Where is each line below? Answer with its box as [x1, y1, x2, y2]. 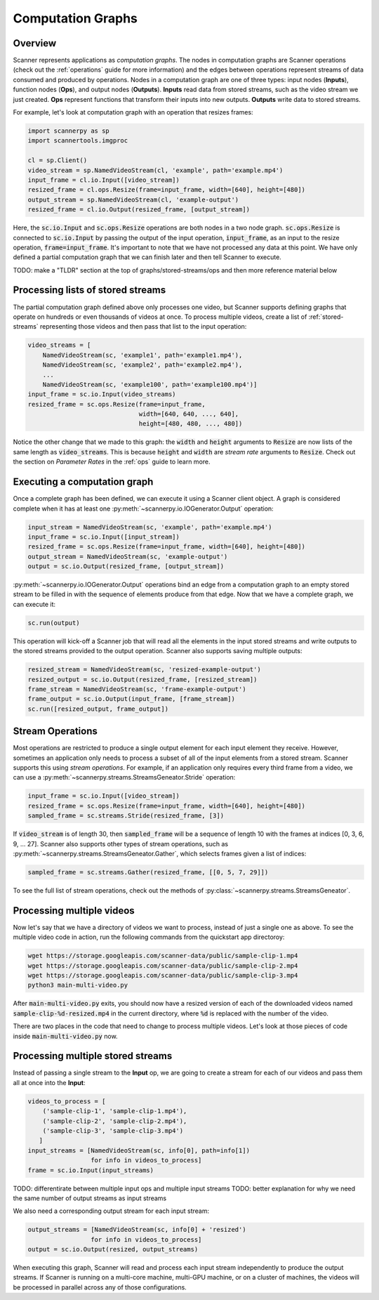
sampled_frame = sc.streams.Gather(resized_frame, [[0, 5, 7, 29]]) [27, 868, 269, 876]
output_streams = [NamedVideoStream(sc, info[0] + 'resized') [27, 1226, 246, 1234]
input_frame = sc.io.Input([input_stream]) [27, 532, 180, 541]
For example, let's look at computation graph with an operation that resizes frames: [13, 108, 253, 117]
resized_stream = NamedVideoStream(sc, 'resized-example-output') [27, 666, 261, 674]
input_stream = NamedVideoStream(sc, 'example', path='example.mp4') [27, 523, 272, 531]
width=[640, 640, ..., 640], [138, 410, 239, 418]
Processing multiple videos [13, 905, 135, 917]
